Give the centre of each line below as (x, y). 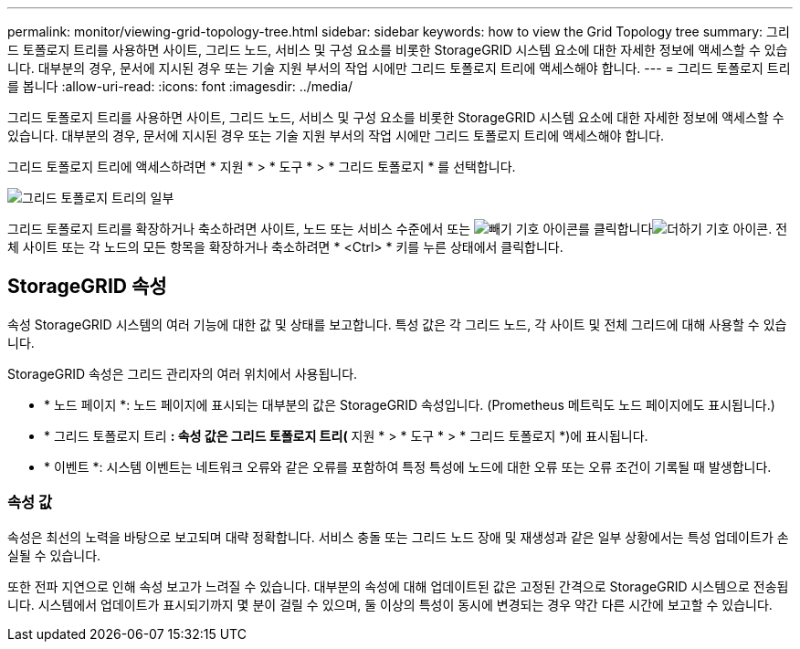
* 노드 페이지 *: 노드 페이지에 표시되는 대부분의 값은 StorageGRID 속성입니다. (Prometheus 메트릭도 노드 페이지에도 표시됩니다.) (410, 404)
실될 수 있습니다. (54, 555)
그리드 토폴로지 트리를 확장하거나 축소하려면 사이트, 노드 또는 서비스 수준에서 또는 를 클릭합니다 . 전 (398, 229)
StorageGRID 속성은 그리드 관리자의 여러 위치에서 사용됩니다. (183, 373)
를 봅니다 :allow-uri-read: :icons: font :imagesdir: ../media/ (180, 86)
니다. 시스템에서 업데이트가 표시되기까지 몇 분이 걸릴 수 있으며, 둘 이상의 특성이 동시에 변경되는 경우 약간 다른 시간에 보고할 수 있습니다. (390, 604)
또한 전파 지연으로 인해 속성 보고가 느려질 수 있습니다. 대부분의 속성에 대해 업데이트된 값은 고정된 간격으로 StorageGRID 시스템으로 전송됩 (398, 586)
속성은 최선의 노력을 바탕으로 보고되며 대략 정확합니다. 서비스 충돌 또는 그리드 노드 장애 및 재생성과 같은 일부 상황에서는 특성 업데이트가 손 (398, 537)
